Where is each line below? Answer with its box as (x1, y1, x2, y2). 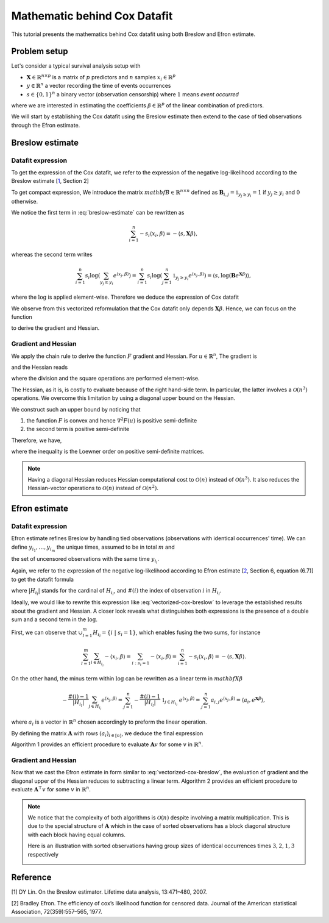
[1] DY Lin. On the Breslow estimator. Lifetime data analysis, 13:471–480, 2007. (11, 888, 207, 896)
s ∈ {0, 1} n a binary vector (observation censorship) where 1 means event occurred (26, 90, 239, 98)
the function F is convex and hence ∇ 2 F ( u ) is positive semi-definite (26, 416, 197, 424)
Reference (11, 872, 52, 883)
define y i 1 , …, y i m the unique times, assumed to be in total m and (11, 543, 175, 553)
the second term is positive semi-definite (26, 426, 130, 433)
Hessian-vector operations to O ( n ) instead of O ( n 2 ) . (27, 483, 158, 492)
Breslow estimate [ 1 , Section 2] (11, 177, 90, 185)
